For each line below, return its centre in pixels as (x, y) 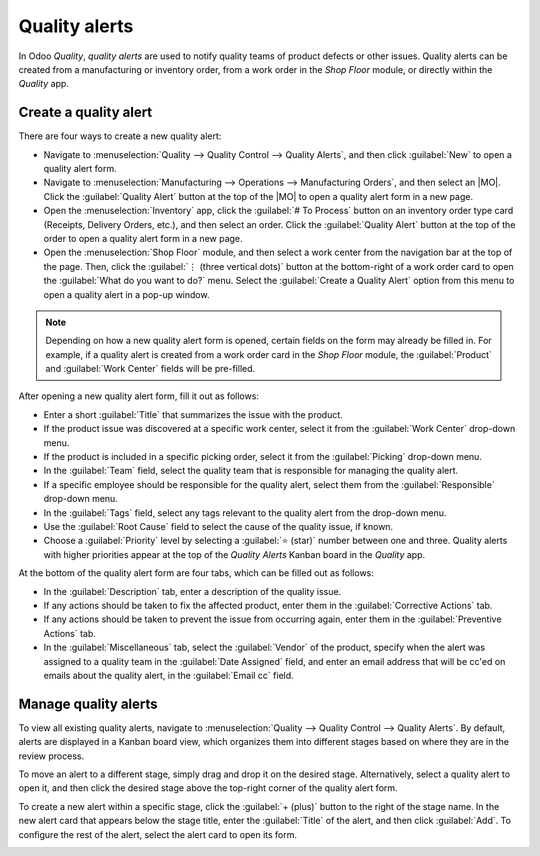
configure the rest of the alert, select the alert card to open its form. (157, 834)
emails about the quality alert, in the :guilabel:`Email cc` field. (168, 675)
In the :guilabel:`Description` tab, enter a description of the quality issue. (192, 591)
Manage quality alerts (88, 703)
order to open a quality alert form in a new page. (143, 238)
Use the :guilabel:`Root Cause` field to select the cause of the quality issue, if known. (218, 526)
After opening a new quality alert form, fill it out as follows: (139, 396)
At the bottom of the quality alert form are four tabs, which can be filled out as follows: (196, 573)
